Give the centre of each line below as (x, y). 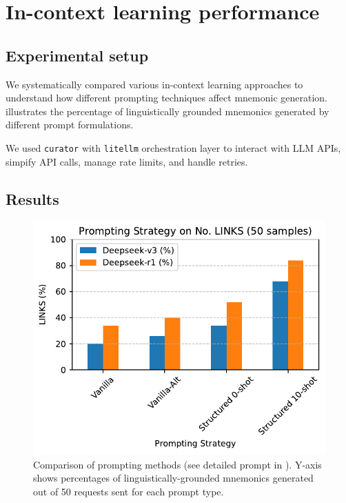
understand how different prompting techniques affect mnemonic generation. (166, 98)
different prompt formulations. (70, 125)
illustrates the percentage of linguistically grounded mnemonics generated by (167, 111)
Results (32, 198)
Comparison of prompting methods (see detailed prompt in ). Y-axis (177, 464)
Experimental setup (77, 55)
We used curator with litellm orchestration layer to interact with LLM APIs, (173, 147)
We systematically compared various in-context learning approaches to (154, 84)
